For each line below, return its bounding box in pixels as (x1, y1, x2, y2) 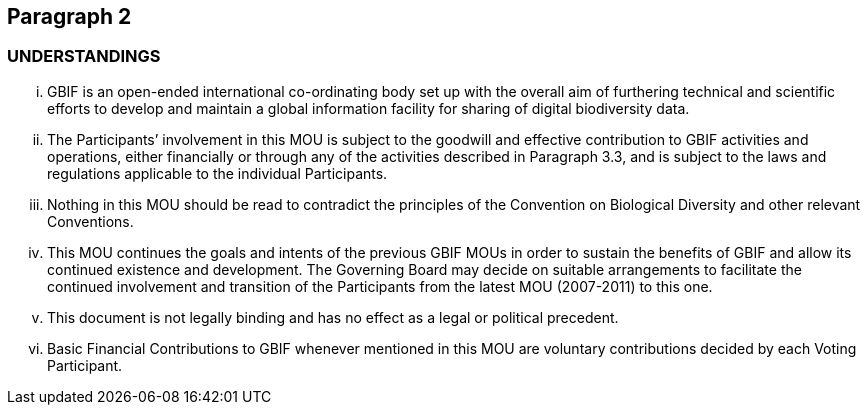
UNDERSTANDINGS (7, 46, 161, 67)
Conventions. (47, 212, 134, 230)
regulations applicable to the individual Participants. (47, 164, 388, 182)
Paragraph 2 (7, 4, 132, 29)
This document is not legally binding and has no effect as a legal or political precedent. (47, 308, 619, 326)
